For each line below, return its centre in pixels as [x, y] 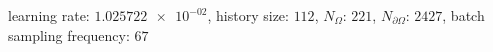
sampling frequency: [69, 34]
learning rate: [49, 15]
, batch [463, 15]
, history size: [248, 15]
